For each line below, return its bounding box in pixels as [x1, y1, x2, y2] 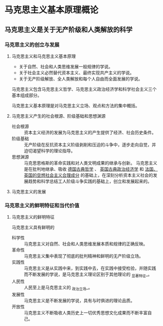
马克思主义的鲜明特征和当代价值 [4, 202, 80, 209]
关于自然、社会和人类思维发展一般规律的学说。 [18, 63, 113, 69]
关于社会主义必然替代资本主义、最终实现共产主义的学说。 [18, 69, 134, 76]
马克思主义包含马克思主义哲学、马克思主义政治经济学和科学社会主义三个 [11, 86, 157, 92]
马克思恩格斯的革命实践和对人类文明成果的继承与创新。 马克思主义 [23, 160, 158, 166]
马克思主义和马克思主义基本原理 [11, 53, 76, 59]
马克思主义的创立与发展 [4, 41, 59, 48]
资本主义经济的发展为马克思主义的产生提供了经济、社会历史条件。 [23, 129, 156, 135]
